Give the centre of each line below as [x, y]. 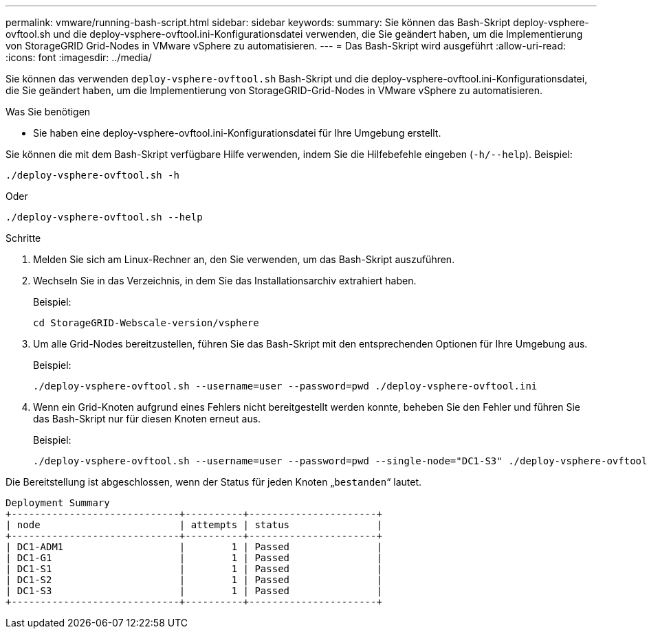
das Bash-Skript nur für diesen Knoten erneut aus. [147, 419]
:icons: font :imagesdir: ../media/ [79, 57]
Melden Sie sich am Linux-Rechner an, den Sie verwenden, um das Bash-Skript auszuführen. [244, 259]
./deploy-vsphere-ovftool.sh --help [104, 217]
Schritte [23, 238]
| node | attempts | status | [194, 525]
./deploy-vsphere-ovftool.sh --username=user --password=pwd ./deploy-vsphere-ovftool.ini [285, 386]
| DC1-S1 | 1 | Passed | [194, 569]
